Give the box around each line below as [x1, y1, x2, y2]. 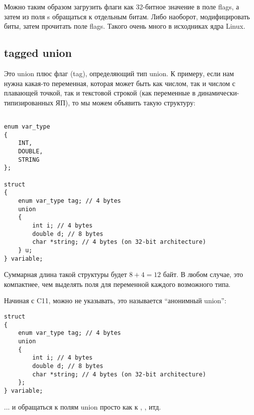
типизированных [4, 97, 53, 107]
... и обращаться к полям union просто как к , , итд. [4, 401, 161, 412]
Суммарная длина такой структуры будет [4, 269, 127, 279]
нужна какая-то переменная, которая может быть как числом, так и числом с [4, 78, 236, 88]
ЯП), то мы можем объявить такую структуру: [55, 97, 196, 107]
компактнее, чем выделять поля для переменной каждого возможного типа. [4, 278, 231, 289]
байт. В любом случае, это [163, 269, 243, 279]
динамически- [198, 88, 239, 98]
